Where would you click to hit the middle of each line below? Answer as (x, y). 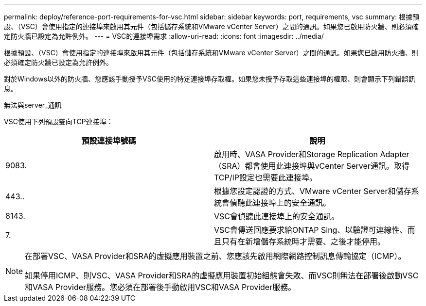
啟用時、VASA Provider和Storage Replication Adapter (312, 154)
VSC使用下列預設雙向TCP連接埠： (59, 121)
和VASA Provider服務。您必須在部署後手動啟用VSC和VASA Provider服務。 (160, 287)
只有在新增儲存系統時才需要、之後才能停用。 (304, 242)
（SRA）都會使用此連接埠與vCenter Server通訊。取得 (312, 166)
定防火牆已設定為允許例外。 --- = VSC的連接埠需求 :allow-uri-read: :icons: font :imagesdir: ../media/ (164, 36)
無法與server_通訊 (33, 105)
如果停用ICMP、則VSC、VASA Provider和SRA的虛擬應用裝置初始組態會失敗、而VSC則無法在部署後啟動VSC (222, 275)
